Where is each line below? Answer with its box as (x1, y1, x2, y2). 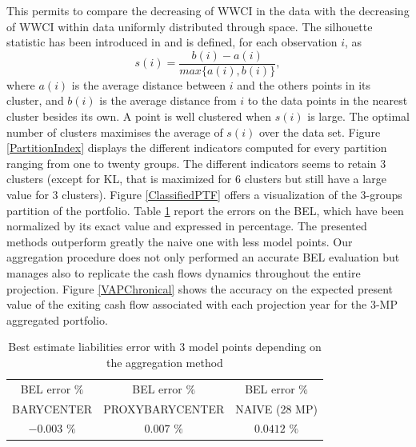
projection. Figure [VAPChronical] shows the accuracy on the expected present (6, 280, 394, 297)
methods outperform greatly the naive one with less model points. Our (6, 233, 353, 249)
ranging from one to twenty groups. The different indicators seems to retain (6, 154, 377, 171)
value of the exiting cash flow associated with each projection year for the (6, 296, 367, 313)
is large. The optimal (307, 108, 410, 125)
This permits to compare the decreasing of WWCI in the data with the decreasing (6, 2, 410, 18)
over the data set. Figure (258, 123, 381, 140)
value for (6, 186, 49, 202)
